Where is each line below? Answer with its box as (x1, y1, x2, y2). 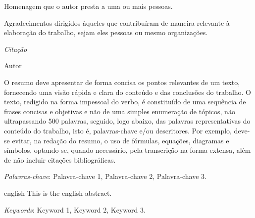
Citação (4, 44, 27, 54)
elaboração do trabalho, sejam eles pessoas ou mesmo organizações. (4, 27, 208, 38)
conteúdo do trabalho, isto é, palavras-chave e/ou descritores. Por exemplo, (4, 125, 232, 135)
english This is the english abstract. (4, 187, 112, 198)
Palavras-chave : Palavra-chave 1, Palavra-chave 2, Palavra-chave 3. (4, 171, 206, 181)
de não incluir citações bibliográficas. (4, 154, 116, 165)
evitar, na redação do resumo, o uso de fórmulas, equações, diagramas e (12, 135, 229, 145)
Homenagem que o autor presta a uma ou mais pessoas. (4, 1, 173, 11)
